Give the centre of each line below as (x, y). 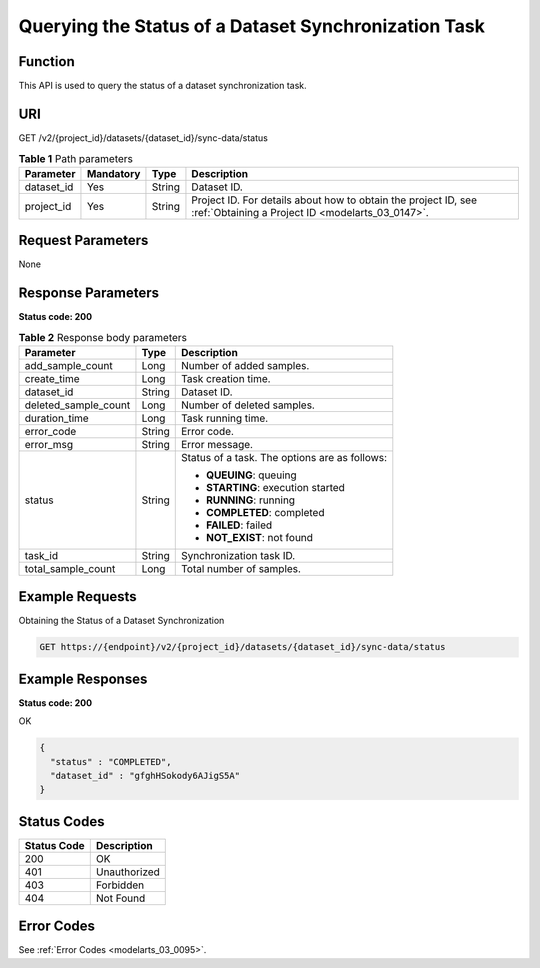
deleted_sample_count (77, 405)
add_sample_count (69, 365)
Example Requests (77, 596)
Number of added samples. (245, 365)
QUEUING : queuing (251, 475)
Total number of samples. (241, 568)
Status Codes (61, 821)
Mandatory (113, 173)
